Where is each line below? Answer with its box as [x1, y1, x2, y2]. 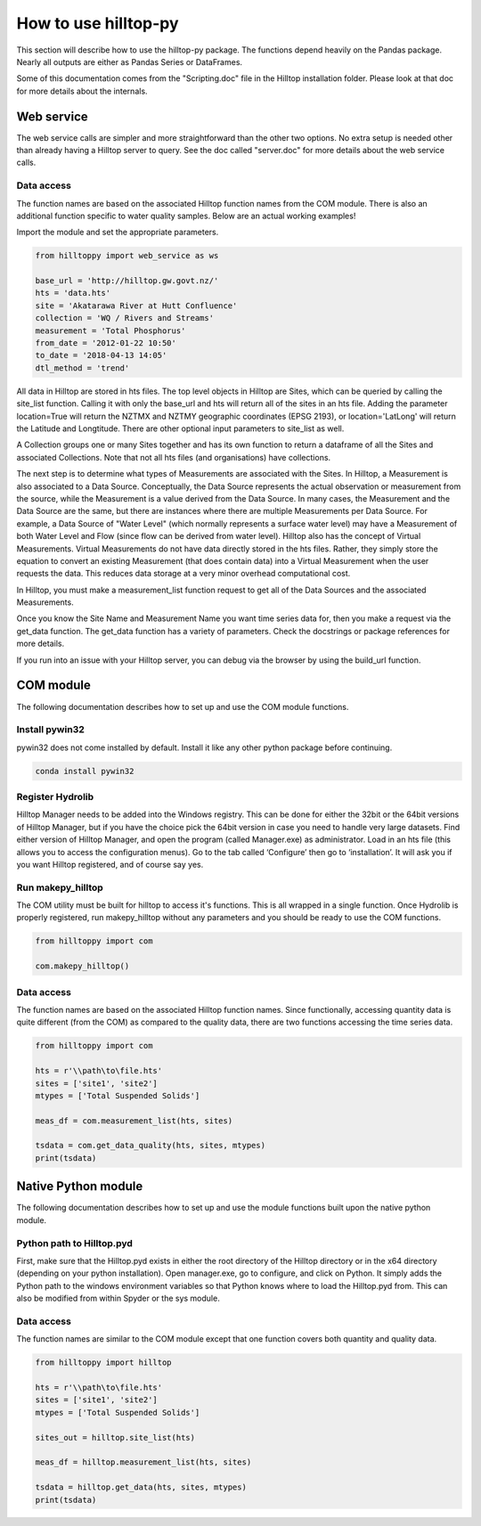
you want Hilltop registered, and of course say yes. [16, 859, 204, 869]
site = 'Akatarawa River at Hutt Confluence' [35, 300, 238, 311]
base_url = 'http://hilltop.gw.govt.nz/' [35, 276, 219, 286]
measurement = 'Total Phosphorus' [35, 325, 186, 336]
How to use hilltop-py [16, 13, 179, 33]
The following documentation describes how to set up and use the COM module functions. [16, 701, 349, 712]
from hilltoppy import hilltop [35, 1358, 173, 1367]
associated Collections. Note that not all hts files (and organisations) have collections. [16, 452, 331, 462]
